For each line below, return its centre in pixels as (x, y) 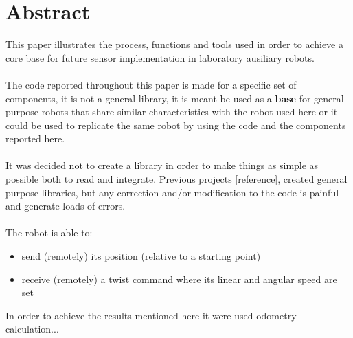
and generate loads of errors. (66, 206)
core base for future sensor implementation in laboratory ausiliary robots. (160, 57)
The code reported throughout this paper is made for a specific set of (151, 84)
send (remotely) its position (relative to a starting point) (141, 256)
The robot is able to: (49, 233)
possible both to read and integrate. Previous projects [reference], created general (176, 179)
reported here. (35, 138)
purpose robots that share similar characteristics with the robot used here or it (172, 112)
